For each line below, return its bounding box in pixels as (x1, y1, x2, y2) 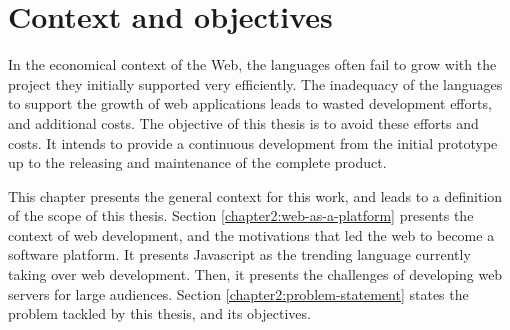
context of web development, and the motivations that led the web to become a (8, 224, 495, 245)
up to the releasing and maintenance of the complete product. (8, 152, 387, 173)
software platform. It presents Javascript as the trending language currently (8, 244, 471, 265)
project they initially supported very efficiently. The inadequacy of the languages (8, 73, 503, 94)
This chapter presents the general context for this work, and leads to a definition (8, 185, 503, 206)
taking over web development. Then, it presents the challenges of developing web (8, 264, 503, 285)
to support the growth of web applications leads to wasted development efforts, (8, 93, 492, 114)
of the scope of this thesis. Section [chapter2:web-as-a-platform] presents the (8, 205, 474, 226)
